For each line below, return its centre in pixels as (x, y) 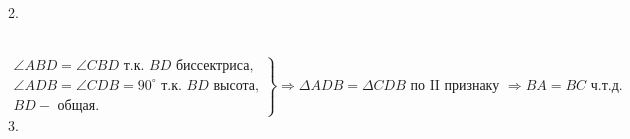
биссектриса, (214, 66)
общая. (78, 106)
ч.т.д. (606, 85)
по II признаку (455, 85)
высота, (236, 85)
